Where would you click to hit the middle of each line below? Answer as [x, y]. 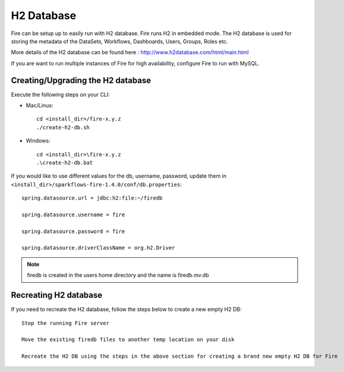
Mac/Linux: [40, 105]
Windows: [38, 141]
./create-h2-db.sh [63, 127]
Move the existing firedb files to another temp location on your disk [128, 340]
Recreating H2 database [57, 295]
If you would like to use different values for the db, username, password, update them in [119, 176]
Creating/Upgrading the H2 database [81, 80]
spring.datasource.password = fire [73, 231]
